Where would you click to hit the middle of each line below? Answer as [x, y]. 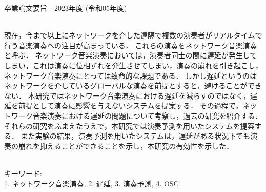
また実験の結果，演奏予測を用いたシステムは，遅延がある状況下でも [136, 136]
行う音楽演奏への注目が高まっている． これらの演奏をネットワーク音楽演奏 [131, 45]
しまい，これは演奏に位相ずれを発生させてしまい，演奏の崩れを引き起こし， [133, 65]
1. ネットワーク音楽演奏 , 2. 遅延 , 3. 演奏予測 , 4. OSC [91, 183]
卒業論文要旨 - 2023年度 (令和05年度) [66, 8]
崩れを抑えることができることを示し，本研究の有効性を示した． [126, 146]
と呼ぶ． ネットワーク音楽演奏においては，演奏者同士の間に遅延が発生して [131, 55]
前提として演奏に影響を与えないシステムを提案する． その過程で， [130, 105]
